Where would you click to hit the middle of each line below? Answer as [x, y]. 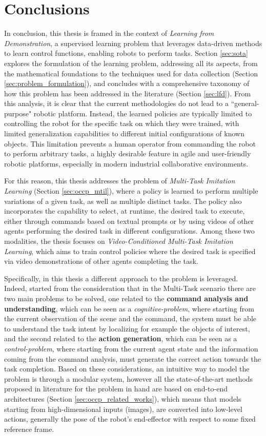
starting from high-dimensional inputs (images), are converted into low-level [123, 409]
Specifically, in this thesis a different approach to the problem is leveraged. [121, 278]
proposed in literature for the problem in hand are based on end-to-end [116, 389]
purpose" [18, 113]
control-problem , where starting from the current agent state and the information [131, 348]
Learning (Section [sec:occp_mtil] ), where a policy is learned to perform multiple [131, 191]
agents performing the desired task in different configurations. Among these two [129, 231]
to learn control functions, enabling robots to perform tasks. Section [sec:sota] [126, 53]
